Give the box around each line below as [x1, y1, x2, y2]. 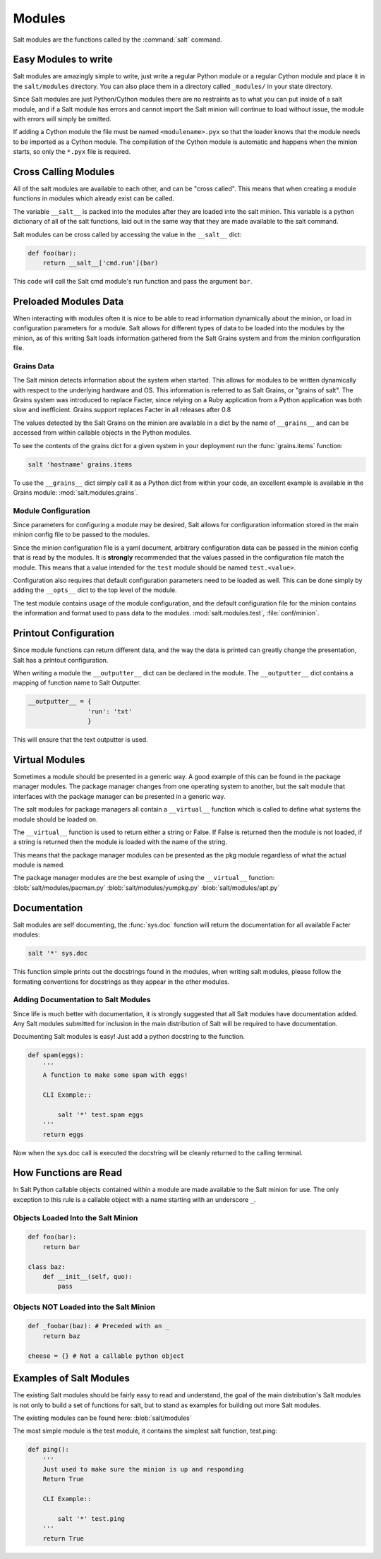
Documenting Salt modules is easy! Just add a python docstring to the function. [13, 1033, 246, 1041]
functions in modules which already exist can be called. [13, 194, 175, 203]
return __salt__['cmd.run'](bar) [42, 259, 159, 267]
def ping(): [28, 1445, 70, 1454]
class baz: [28, 1263, 66, 1270]
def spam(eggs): [28, 1052, 85, 1059]
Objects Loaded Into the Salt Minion [13, 1212, 138, 1222]
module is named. [13, 861, 65, 869]
